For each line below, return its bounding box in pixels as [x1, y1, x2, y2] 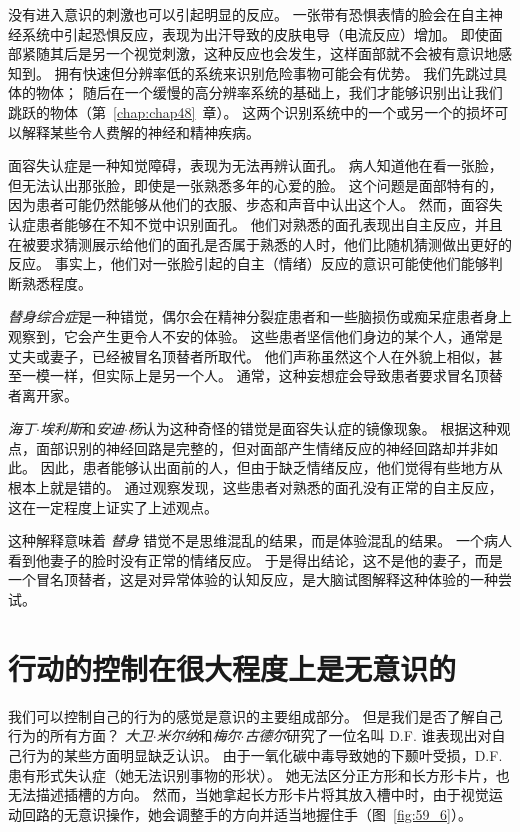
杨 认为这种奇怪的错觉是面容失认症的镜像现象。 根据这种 [127, 418, 497, 439]
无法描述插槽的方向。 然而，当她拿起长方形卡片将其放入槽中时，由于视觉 [8, 784, 489, 805]
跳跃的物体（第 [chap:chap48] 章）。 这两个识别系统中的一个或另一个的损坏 [8, 101, 495, 122]
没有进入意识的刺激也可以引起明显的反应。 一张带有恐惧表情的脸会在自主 [8, 4, 489, 24]
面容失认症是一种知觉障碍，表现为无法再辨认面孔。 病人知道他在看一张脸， [8, 155, 503, 176]
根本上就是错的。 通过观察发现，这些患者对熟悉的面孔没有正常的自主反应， [8, 477, 503, 498]
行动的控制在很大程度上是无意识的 [8, 647, 457, 688]
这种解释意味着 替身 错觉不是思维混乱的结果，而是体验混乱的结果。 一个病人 [8, 530, 512, 551]
